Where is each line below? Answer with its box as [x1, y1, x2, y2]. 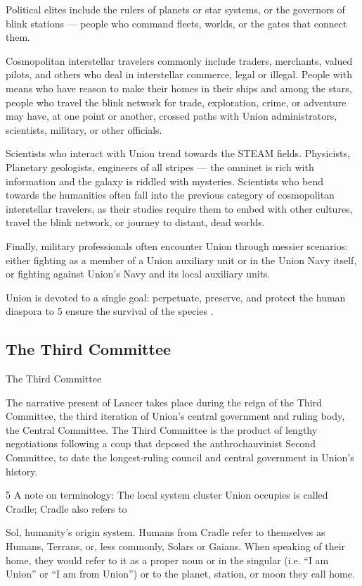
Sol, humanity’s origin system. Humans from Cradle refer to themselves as [6, 525, 325, 540]
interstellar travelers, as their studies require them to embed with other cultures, [6, 201, 353, 216]
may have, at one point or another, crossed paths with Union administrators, [6, 108, 337, 123]
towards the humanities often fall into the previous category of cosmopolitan [6, 187, 335, 202]
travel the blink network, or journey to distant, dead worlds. [6, 215, 265, 230]
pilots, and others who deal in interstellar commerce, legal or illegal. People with [6, 67, 352, 82]
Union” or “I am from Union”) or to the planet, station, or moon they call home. [6, 566, 355, 581]
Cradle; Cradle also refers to [6, 501, 127, 516]
